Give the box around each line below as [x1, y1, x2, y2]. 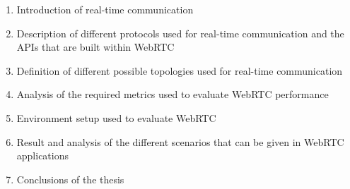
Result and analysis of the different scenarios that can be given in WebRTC [16, 134, 344, 149]
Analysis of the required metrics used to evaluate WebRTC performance [16, 87, 329, 102]
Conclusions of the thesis [16, 171, 124, 186]
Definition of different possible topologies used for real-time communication [16, 63, 343, 78]
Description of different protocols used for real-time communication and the [16, 25, 344, 40]
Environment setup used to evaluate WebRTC [16, 110, 216, 125]
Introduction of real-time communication [16, 2, 194, 16]
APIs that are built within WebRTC [16, 39, 175, 54]
